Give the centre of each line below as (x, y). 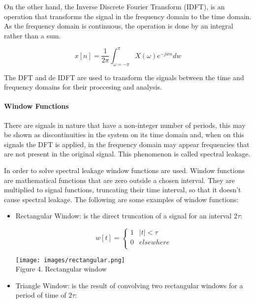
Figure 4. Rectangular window (61, 269)
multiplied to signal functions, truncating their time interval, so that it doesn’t (123, 190)
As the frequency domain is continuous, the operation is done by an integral (119, 26)
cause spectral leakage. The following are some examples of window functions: (121, 199)
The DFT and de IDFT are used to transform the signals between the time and (124, 77)
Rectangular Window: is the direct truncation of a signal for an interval (124, 216)
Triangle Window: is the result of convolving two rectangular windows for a (129, 285)
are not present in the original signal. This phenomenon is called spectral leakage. (127, 154)
